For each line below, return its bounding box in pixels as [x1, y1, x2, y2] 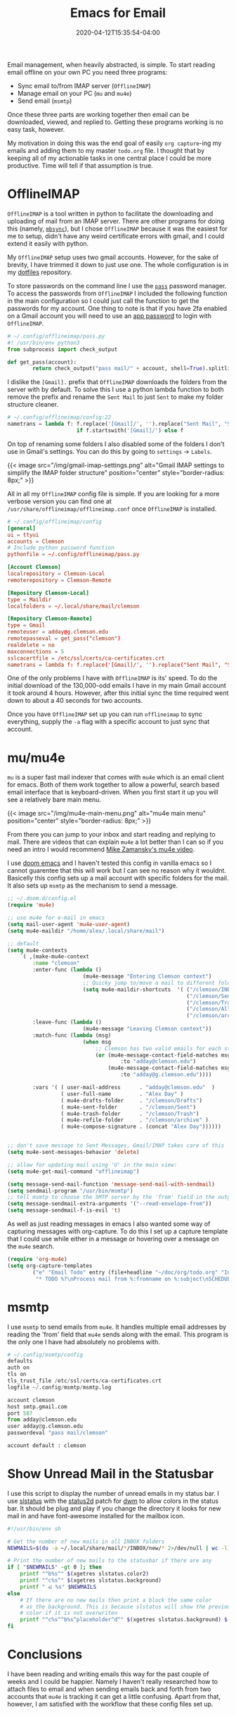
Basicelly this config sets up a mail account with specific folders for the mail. [7, 874, 229, 883]
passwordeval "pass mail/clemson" [7, 1430, 109, 1437]
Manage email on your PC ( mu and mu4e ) [17, 89, 132, 97]
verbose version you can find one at [7, 497, 112, 505]
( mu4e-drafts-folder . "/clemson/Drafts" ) [60, 1097, 202, 1104]
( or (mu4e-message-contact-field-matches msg [95, 1052, 231, 1059]
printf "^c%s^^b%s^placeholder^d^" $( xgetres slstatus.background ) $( [20, 1616, 231, 1623]
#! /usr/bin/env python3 [7, 339, 80, 346]
